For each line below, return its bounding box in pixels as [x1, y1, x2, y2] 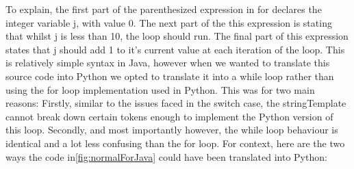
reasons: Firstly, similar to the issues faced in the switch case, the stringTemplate [5, 96, 346, 110]
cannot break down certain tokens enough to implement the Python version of [5, 109, 333, 123]
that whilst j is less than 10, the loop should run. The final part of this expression [5, 29, 349, 43]
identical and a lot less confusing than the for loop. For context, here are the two [5, 135, 345, 150]
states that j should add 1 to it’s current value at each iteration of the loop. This [5, 42, 345, 56]
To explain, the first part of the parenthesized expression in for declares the [5, 2, 322, 16]
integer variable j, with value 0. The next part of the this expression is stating [5, 15, 332, 29]
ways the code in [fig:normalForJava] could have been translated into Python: [5, 149, 327, 164]
